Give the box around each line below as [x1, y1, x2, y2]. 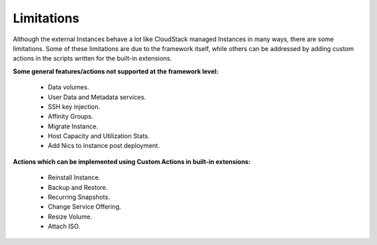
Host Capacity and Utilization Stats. [47, 132, 150, 140]
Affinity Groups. [47, 112, 94, 121]
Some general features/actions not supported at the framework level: [13, 67, 219, 75]
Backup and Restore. [47, 183, 108, 191]
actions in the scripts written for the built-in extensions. [13, 54, 172, 63]
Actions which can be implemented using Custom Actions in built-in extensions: [13, 157, 251, 165]
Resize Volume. [47, 212, 92, 221]
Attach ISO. [47, 222, 80, 230]
